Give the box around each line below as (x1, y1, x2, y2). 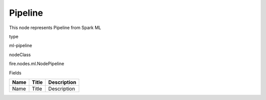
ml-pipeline (9, 42, 33, 49)
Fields (9, 69, 22, 76)
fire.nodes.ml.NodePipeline (9, 61, 65, 67)
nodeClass (9, 52, 31, 58)
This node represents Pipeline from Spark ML (9, 25, 101, 31)
